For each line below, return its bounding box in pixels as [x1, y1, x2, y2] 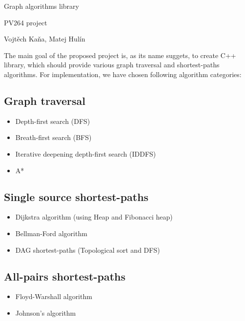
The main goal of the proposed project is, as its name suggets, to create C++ [4, 50, 236, 60]
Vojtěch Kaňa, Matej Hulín [4, 34, 85, 44]
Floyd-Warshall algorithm [15, 291, 92, 301]
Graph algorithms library [4, 1, 79, 11]
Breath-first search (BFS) [15, 132, 92, 142]
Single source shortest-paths [4, 189, 149, 204]
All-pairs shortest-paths [4, 268, 125, 283]
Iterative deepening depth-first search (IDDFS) [15, 148, 156, 159]
